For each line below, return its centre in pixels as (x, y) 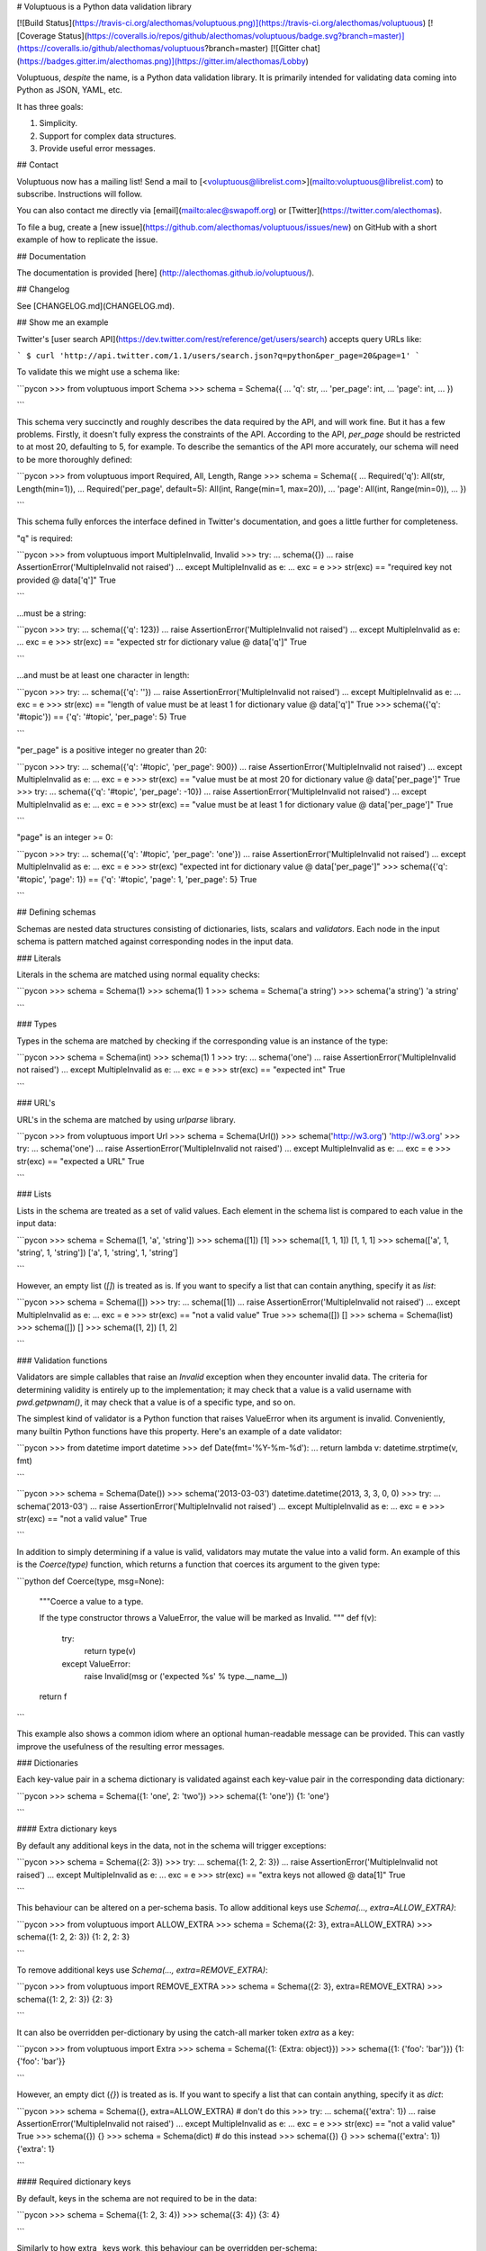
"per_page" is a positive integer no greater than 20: (112, 750)
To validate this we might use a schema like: (98, 372)
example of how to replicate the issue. (87, 240)
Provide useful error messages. (98, 148)
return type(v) (110, 1651)
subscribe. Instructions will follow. (80, 194)
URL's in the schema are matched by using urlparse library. (126, 1119)
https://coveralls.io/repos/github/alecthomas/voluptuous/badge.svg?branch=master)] (246, 35)
